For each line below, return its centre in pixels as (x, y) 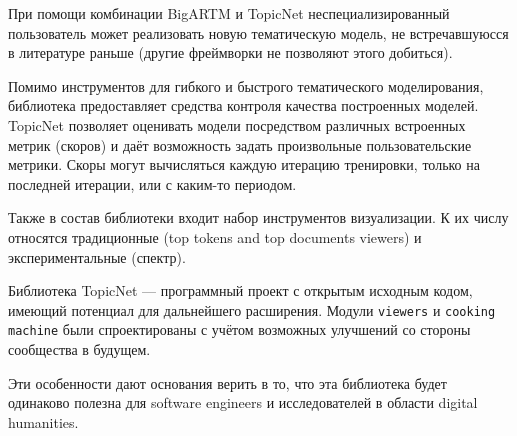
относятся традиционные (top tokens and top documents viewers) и (215, 236)
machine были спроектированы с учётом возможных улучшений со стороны (239, 329)
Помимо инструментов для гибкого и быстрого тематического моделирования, (246, 85)
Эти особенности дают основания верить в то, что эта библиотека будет (227, 382)
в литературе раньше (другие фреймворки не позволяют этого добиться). (230, 52)
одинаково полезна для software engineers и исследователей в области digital (243, 402)
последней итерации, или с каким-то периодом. (152, 183)
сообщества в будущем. (79, 349)
